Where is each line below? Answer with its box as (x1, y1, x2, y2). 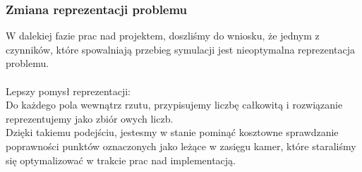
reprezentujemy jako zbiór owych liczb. (6, 111, 174, 125)
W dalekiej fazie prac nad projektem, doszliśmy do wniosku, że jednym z (6, 28, 320, 43)
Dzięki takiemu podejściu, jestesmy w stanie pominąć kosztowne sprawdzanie (6, 125, 339, 140)
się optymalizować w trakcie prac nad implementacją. (6, 152, 236, 167)
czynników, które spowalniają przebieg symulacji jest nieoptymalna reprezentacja (6, 42, 356, 56)
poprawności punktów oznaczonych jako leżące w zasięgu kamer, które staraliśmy (6, 138, 356, 153)
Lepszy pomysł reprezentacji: (6, 83, 131, 98)
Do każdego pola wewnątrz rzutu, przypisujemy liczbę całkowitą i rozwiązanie (6, 97, 343, 112)
